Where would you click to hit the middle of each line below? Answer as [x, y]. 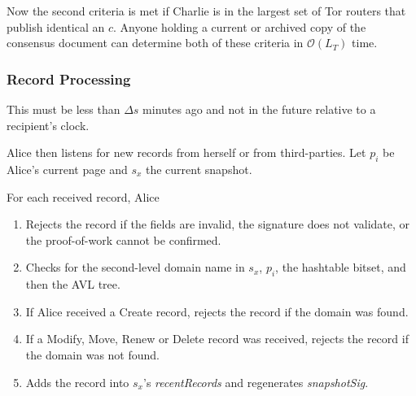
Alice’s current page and [67, 169]
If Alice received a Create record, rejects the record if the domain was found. [217, 311]
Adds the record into [77, 382]
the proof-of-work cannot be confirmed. [123, 239]
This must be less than [63, 109]
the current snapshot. [199, 169]
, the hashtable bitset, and [341, 267]
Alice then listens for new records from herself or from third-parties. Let [186, 152]
